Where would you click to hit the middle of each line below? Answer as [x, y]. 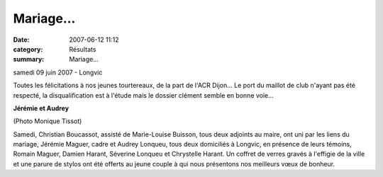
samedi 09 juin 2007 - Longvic [58, 72]
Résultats [83, 49]
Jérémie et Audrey [41, 108]
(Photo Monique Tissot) [48, 121]
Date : [21, 40]
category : [28, 49]
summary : [29, 59]
